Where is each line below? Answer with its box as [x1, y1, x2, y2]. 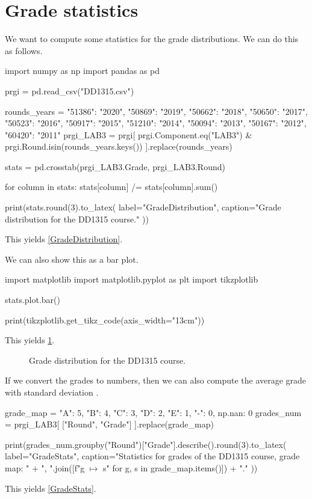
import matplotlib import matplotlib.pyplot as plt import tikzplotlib [5, 273, 258, 286]
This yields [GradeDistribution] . [5, 233, 123, 245]
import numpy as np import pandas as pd [5, 64, 160, 77]
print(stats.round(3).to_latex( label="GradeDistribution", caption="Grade [5, 201, 281, 213]
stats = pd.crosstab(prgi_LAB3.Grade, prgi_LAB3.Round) [5, 160, 225, 173]
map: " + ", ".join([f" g [5, 461, 85, 474]
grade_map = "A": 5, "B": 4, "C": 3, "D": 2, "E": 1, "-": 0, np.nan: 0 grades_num [5, 406, 302, 418]
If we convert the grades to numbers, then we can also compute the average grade [5, 374, 307, 387]
